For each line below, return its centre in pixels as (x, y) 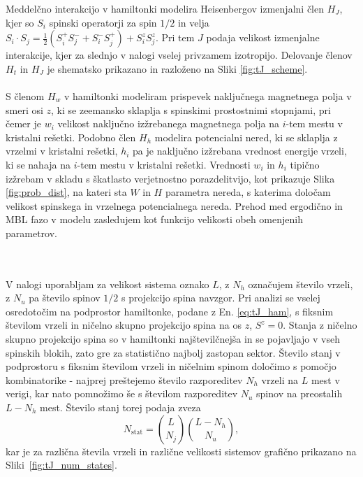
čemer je (23, 123)
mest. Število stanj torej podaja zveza (120, 407)
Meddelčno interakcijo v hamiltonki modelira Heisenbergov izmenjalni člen (165, 8)
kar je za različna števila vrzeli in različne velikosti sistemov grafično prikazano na (181, 451)
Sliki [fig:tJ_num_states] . (61, 465)
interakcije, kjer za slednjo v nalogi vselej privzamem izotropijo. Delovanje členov (179, 55)
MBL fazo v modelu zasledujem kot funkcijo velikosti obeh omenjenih (154, 219)
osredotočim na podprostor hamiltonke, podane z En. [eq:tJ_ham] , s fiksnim (170, 311)
